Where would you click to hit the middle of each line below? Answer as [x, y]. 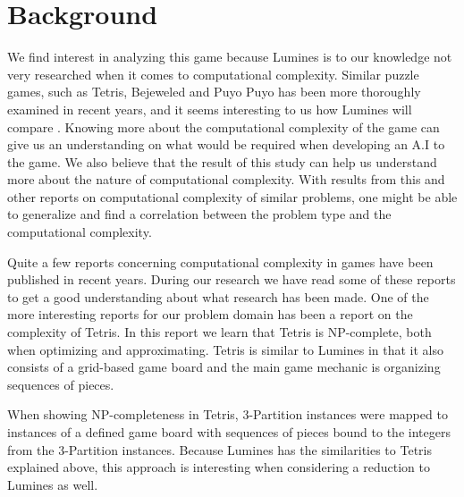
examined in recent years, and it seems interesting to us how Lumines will [210, 109]
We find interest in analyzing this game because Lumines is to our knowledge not [230, 57]
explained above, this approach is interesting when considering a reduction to [219, 467]
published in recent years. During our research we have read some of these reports [232, 279]
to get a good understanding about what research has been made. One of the [218, 296]
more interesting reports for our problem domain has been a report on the [210, 314]
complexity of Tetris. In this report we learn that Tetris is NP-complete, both [219, 332]
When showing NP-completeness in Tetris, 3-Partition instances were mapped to [228, 414]
